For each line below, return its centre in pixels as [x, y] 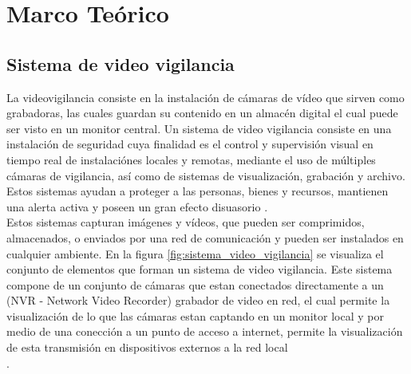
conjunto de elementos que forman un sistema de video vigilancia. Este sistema [200, 269]
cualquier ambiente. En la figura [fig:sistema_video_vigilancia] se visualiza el [195, 253]
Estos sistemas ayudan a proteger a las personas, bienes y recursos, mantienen [198, 191]
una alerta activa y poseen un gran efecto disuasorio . [137, 206]
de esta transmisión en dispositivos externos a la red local [147, 347]
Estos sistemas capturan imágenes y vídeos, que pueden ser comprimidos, [186, 222]
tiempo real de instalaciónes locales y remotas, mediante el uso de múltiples [191, 159]
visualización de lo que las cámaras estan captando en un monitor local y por [195, 315]
